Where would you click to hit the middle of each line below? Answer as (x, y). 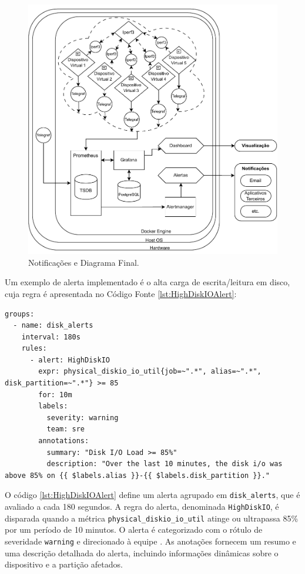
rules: (34, 349)
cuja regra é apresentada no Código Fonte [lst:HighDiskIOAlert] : (121, 293)
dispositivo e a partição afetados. (64, 564)
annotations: (64, 441)
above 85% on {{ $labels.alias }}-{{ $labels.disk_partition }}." (138, 475)
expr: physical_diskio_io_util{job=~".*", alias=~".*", (150, 372)
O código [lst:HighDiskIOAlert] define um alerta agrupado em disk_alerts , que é (152, 495)
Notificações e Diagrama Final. (84, 262)
